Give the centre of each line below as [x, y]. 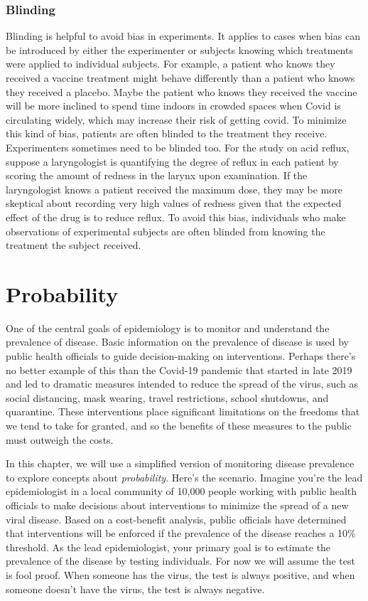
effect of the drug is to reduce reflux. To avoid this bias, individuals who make [176, 217]
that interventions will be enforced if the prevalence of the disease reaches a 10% [181, 533]
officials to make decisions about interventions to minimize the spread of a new [177, 505]
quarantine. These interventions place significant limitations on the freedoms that [183, 411]
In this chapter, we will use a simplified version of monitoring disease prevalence [180, 463]
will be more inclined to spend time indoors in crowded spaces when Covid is [173, 106]
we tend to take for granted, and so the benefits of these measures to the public [179, 425]
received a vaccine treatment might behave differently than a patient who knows [180, 78]
